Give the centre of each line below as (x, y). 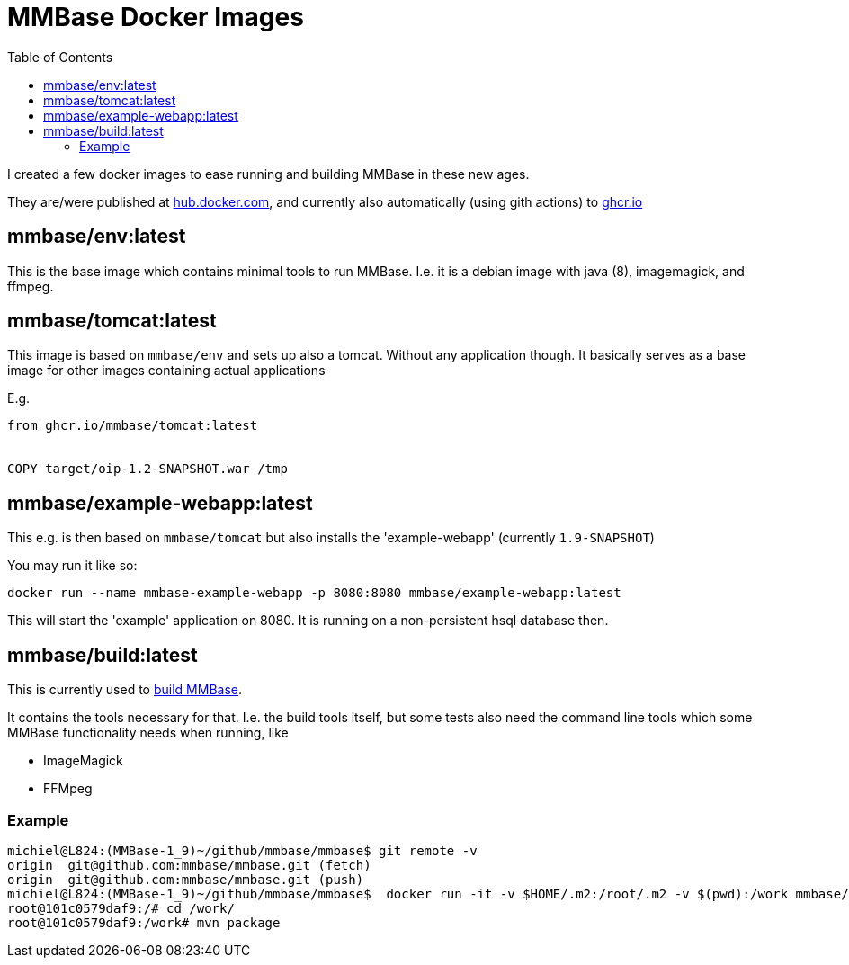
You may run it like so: (72, 566)
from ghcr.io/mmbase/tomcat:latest (133, 426)
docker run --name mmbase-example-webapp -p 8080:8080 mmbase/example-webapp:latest (314, 593)
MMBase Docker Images (156, 17)
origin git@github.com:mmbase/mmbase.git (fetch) (189, 865)
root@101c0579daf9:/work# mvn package (144, 922)
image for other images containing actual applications (166, 371)
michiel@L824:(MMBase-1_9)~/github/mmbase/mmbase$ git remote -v (242, 850)
